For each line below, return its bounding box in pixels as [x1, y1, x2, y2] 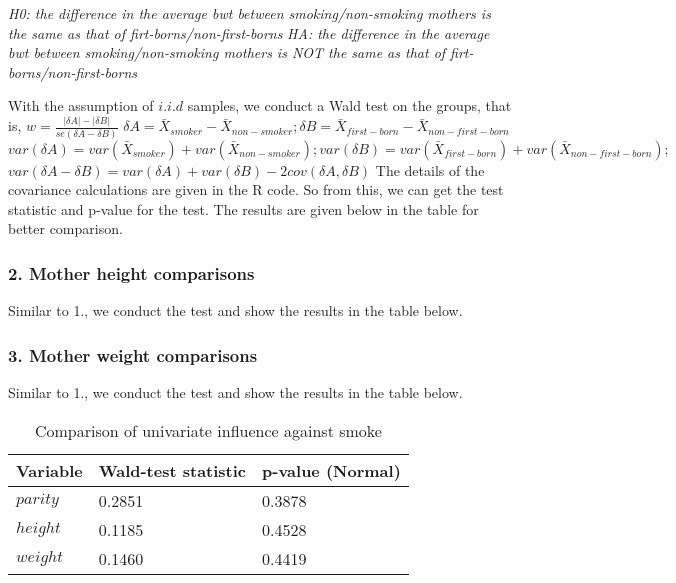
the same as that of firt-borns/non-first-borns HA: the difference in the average [8, 22, 490, 43]
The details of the [375, 159, 485, 180]
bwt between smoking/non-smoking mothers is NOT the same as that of [8, 42, 446, 63]
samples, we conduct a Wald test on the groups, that [187, 95, 512, 116]
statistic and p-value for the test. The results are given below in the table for [8, 198, 479, 219]
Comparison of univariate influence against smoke [34, 418, 382, 442]
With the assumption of [8, 95, 154, 116]
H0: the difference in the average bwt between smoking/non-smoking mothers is [8, 3, 491, 23]
